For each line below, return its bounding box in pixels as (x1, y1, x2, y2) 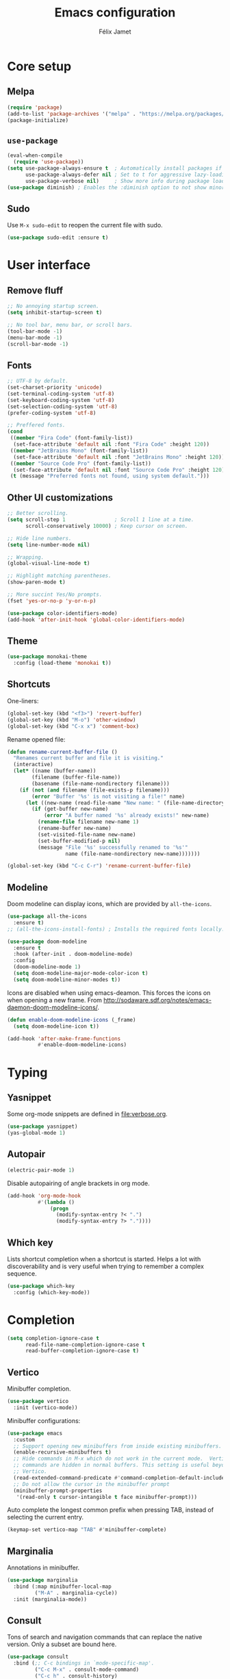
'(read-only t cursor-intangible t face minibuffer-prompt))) (16, 1493, 197, 1500)
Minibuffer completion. (7, 1385, 71, 1393)
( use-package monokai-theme (7, 653, 88, 660)
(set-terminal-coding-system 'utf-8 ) (7, 390, 115, 397)
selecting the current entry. (7, 1513, 84, 1522)
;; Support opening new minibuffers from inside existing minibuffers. (13, 1443, 222, 1450)
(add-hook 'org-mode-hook (7, 1192, 81, 1199)
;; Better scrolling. (7, 510, 69, 517)
